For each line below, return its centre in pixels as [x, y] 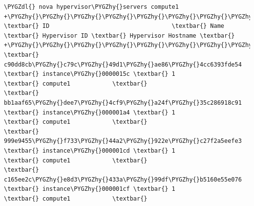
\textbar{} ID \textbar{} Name [114, 26]
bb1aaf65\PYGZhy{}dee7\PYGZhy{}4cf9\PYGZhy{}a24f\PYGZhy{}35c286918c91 [123, 103]
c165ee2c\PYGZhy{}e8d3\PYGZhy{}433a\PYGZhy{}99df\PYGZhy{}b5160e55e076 [123, 179]
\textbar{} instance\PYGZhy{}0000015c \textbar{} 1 [90, 74]
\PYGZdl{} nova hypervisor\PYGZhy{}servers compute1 [91, 7]
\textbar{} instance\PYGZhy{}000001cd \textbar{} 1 [90, 150]
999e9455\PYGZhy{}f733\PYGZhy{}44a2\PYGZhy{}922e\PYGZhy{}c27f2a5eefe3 [123, 141]
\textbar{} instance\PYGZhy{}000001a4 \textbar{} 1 [90, 112]
